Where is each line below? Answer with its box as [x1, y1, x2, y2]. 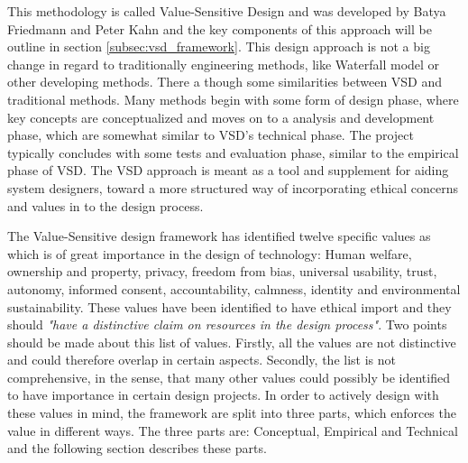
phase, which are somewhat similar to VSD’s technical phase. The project [7, 125, 414, 144]
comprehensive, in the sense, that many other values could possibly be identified [7, 367, 450, 386]
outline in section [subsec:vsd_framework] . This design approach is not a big [7, 37, 430, 56]
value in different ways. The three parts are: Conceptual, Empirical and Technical [7, 421, 458, 440]
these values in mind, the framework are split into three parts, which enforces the [7, 403, 456, 422]
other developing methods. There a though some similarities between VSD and [7, 72, 443, 91]
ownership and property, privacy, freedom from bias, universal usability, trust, [7, 262, 437, 281]
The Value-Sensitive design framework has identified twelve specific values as [7, 227, 431, 245]
